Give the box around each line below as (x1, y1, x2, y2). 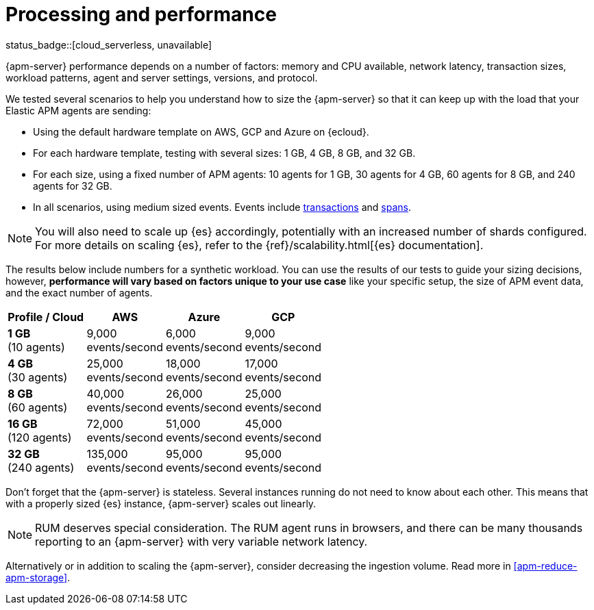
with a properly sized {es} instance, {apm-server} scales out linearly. (5, 497, 317, 509)
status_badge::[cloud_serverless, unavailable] (5, 38, 212, 51)
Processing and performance (5, 3, 277, 26)
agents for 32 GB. (33, 179, 112, 192)
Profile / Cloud (8, 309, 84, 324)
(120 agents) (8, 430, 72, 444)
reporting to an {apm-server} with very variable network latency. (35, 534, 368, 548)
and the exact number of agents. (5, 286, 153, 298)
